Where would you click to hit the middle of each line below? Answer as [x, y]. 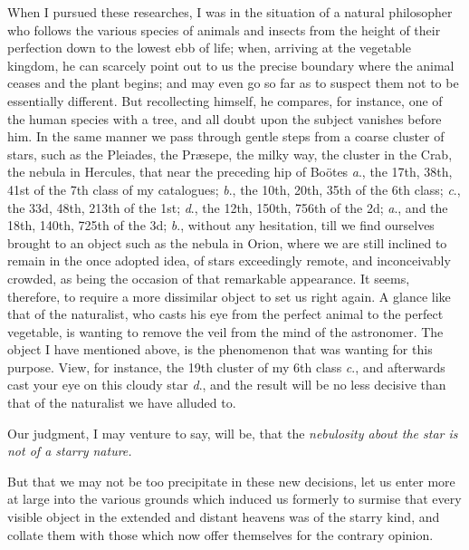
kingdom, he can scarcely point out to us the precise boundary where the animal [231, 65]
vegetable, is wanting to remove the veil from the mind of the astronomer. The [225, 331]
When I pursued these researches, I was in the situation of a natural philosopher [230, 12]
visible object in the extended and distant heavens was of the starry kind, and [224, 517]
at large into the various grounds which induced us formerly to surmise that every [234, 499]
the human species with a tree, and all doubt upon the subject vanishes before [225, 118]
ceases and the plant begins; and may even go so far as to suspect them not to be [233, 83]
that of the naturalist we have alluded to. [122, 403]
